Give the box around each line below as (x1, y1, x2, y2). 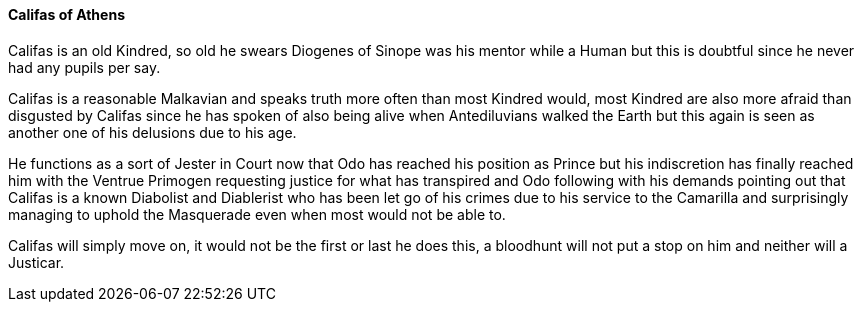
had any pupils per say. (8, 58, 161, 76)
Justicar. (8, 253, 65, 271)
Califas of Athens (8, 6, 125, 23)
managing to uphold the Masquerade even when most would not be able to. (8, 205, 506, 223)
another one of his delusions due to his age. (8, 123, 297, 141)
